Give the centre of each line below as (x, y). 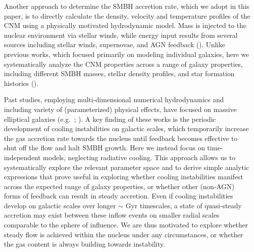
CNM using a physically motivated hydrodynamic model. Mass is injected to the (125, 25)
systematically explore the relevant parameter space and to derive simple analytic (127, 167)
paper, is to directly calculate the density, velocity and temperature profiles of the (127, 15)
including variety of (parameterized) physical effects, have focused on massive (120, 109)
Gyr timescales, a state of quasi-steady (184, 205)
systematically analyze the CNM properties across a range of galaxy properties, (124, 64)
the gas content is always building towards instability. (85, 244)
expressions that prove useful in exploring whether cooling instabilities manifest (124, 177)
